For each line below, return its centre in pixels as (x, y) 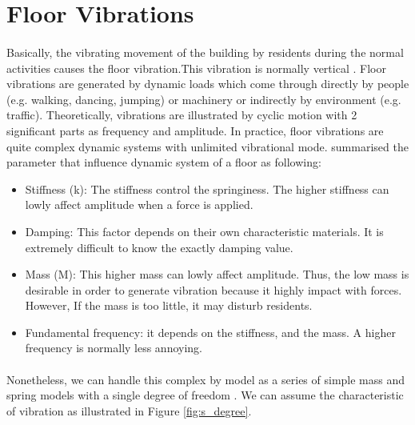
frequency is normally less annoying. (114, 348)
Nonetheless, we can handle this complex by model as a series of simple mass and (206, 379)
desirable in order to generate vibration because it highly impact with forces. (213, 289)
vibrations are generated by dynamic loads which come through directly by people (208, 84)
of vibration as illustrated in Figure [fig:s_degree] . (129, 410)
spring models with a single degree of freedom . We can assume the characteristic (205, 395)
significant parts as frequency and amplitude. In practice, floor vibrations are (195, 130)
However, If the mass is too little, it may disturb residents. (169, 305)
